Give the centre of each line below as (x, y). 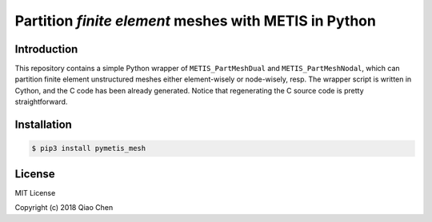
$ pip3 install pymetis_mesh (89, 149)
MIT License (35, 192)
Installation (43, 125)
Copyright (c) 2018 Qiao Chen (64, 208)
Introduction (46, 49)
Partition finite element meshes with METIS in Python (195, 21)
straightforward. (41, 102)
